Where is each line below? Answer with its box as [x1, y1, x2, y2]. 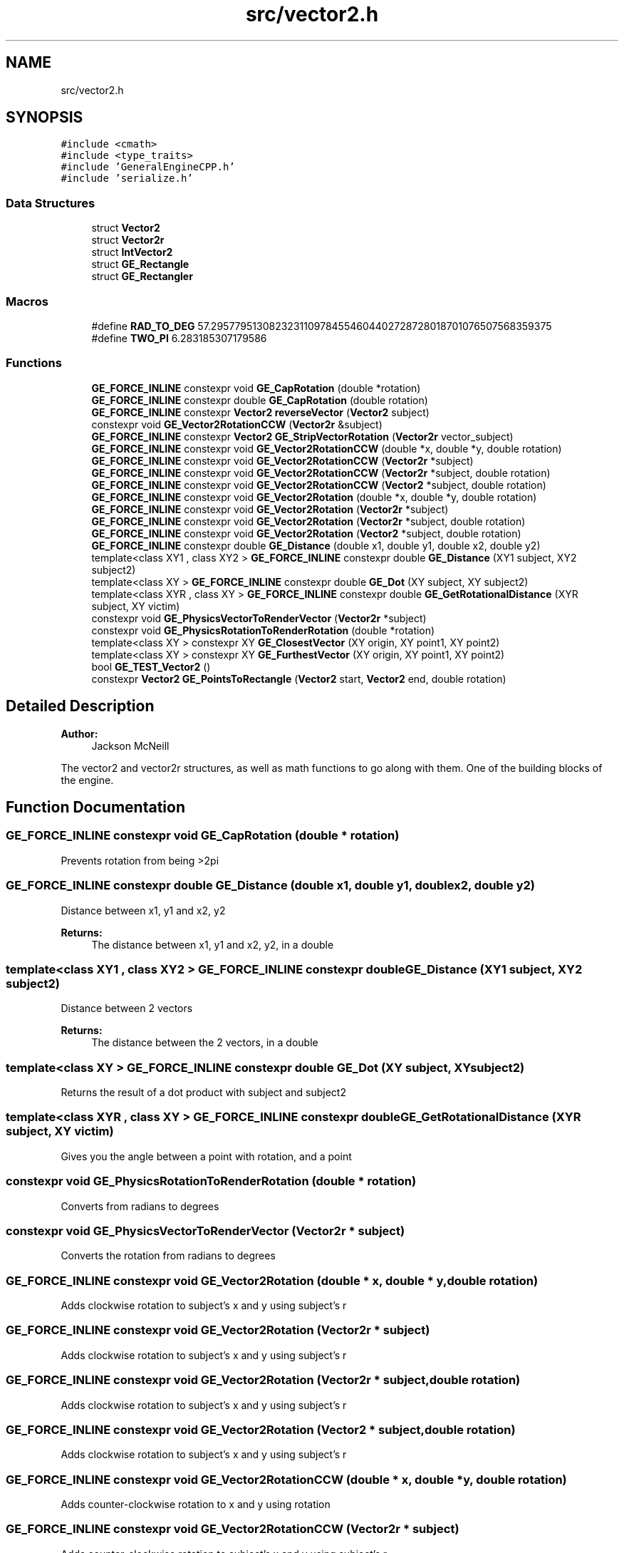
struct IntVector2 [91, 246, 173, 259]
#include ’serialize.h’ [61, 172, 193, 185]
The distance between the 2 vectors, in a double [91, 1036, 318, 1049]
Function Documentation [6, 798, 185, 816]
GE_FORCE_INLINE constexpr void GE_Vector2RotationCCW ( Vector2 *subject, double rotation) [91, 478, 546, 491]
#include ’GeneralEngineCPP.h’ [61, 161, 235, 173]
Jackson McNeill [91, 739, 170, 752]
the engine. [61, 773, 114, 786]
